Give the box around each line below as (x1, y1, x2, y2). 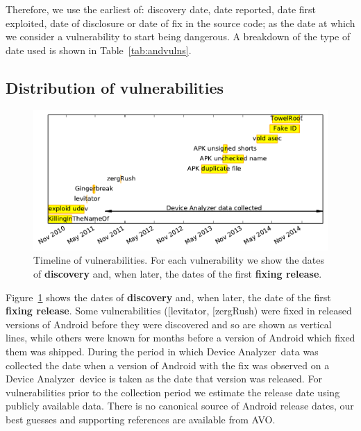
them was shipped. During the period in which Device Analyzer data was (6, 344, 319, 358)
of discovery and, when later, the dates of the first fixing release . (33, 266, 322, 280)
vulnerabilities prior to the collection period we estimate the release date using (6, 384, 340, 399)
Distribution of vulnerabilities (6, 76, 224, 98)
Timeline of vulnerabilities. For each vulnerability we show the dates (33, 253, 324, 267)
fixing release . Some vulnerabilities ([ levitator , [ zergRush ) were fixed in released (6, 303, 352, 318)
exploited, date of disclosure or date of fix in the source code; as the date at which (6, 15, 355, 30)
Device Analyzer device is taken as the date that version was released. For (6, 371, 322, 386)
